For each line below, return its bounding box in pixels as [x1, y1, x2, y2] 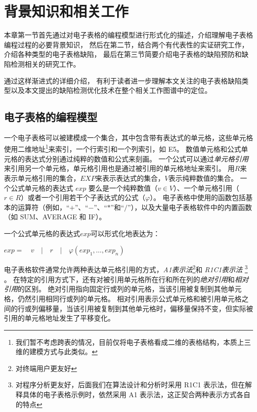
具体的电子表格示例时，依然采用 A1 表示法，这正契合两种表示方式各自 [22, 389, 251, 400]
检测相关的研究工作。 [10, 58, 80, 69]
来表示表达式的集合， [95, 172, 165, 183]
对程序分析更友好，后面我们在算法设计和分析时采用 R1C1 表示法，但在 [15, 379, 245, 390]
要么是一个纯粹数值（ [88, 182, 158, 193]
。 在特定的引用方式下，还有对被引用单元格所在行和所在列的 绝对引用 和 [4, 274, 235, 284]
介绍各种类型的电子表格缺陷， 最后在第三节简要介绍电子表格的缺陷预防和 [4, 49, 242, 59]
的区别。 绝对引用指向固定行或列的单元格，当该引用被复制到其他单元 [18, 284, 242, 294]
